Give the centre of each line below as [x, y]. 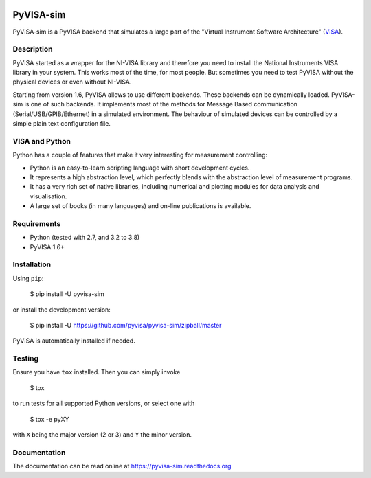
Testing [26, 358]
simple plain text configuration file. [62, 123]
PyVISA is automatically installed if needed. [74, 341]
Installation [32, 264]
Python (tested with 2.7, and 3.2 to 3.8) [85, 238]
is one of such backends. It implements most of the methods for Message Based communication [161, 104]
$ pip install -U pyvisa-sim [67, 294]
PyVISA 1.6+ [47, 247]
